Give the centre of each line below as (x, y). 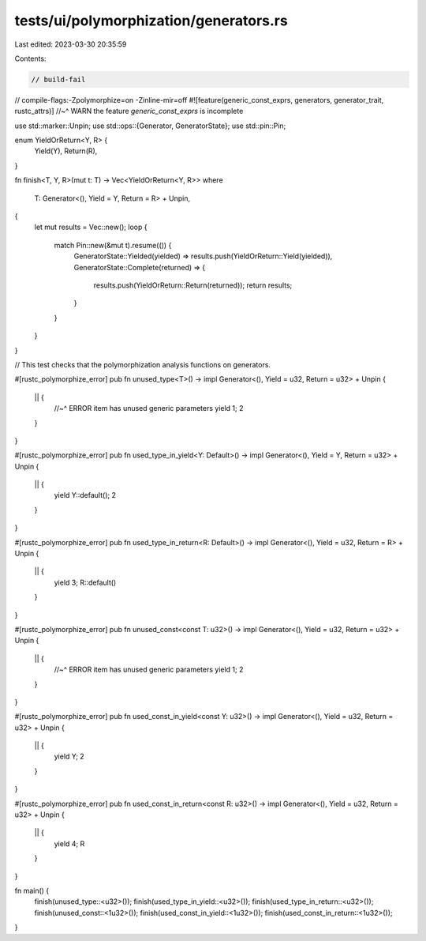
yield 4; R (69, 843)
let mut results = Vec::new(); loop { (91, 227)
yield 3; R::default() (85, 582)
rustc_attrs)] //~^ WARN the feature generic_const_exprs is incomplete (129, 111)
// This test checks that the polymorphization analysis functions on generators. (143, 364)
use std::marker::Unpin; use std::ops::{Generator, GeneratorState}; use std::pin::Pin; (150, 126)
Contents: (30, 58)
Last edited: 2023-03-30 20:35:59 (71, 44)
